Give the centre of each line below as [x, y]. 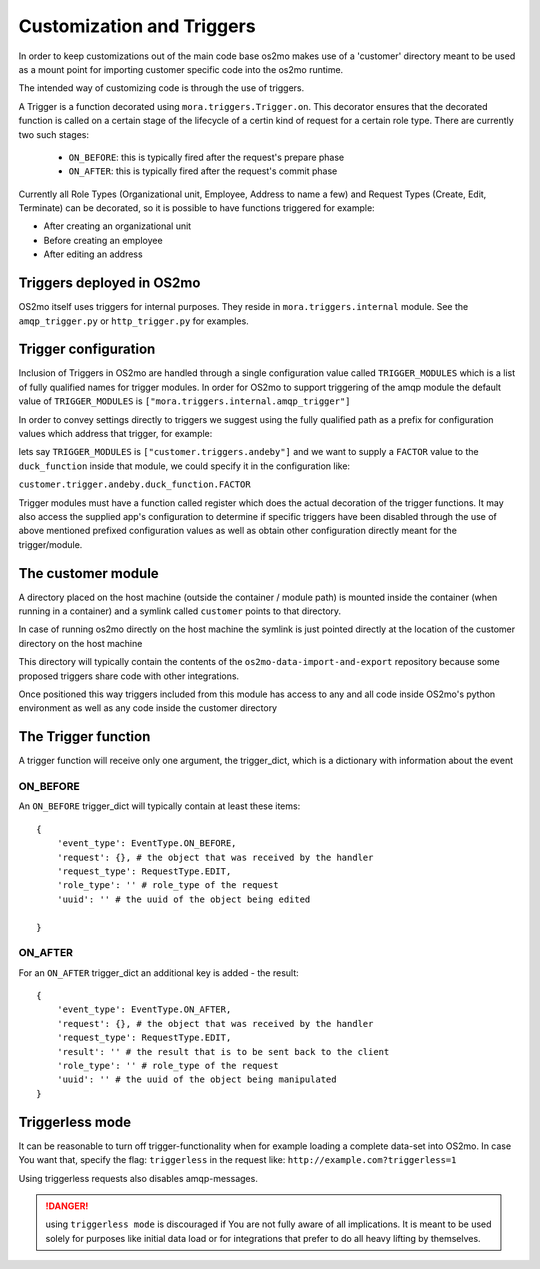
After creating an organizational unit [117, 226]
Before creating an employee [103, 240]
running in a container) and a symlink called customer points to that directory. [180, 611]
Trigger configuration [87, 349]
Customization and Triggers [137, 26]
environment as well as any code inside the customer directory [148, 708]
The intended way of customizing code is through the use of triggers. [161, 88]
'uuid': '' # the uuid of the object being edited [183, 899]
